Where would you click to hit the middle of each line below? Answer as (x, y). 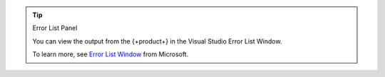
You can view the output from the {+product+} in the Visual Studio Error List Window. (157, 41)
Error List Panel (55, 28)
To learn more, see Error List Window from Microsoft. (111, 54)
